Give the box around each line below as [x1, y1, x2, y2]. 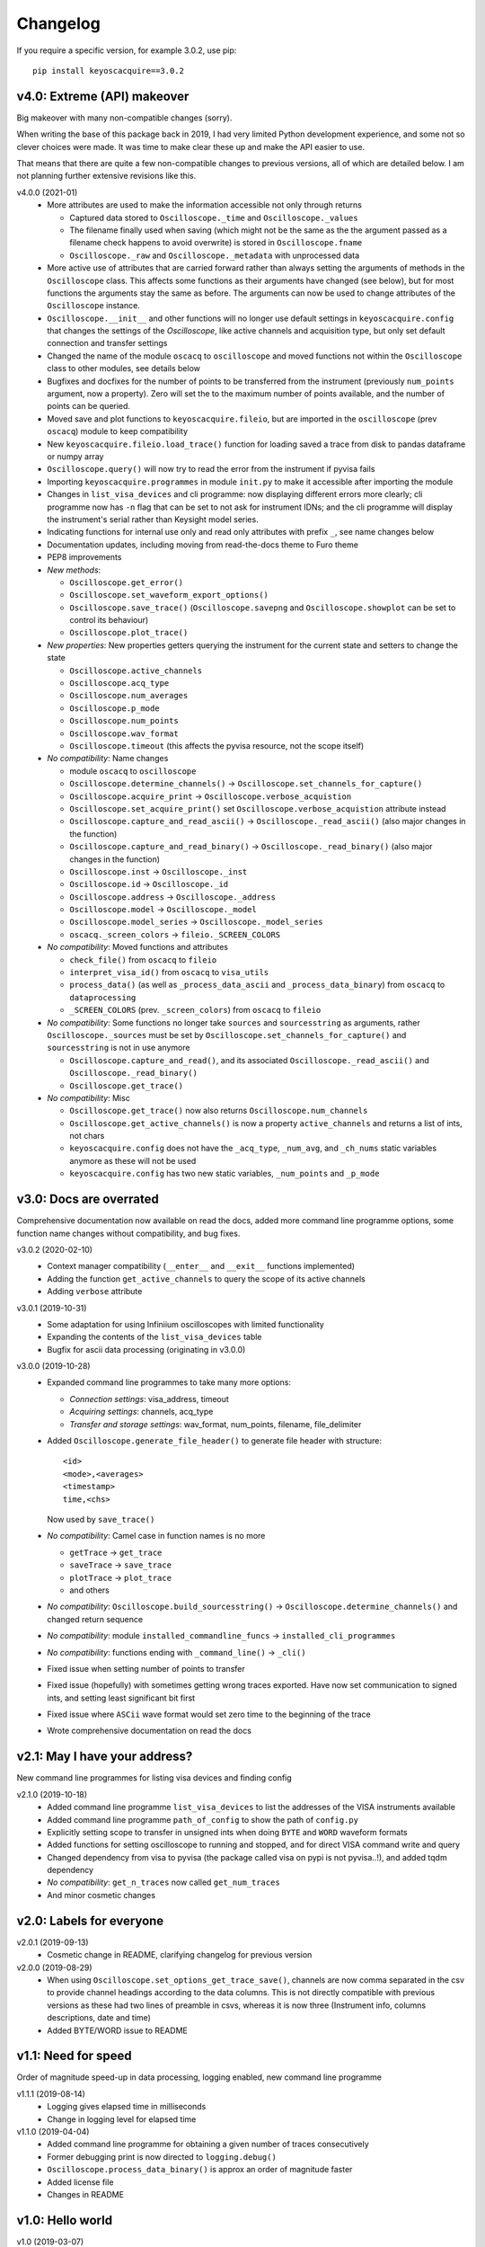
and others [69, 1585, 110, 1595]
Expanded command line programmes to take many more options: [47, 1377, 292, 1388]
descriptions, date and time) [47, 2012, 152, 2023]
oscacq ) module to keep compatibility [47, 426, 189, 437]
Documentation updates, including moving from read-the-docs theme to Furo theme [47, 539, 359, 550]
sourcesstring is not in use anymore [47, 1043, 190, 1053]
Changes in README [47, 2189, 125, 2199]
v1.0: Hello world [16, 2212, 112, 2228]
